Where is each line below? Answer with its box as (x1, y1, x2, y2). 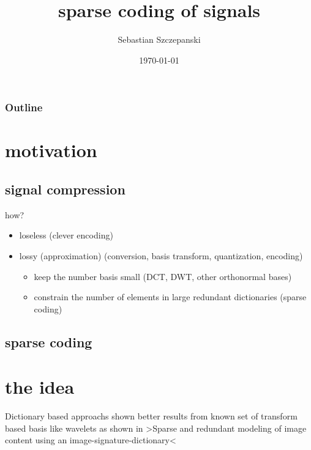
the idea (5, 374, 75, 399)
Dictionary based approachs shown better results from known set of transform (5, 410, 298, 422)
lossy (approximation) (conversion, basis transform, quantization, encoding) (19, 249, 303, 262)
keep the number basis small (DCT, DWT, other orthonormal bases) (34, 270, 292, 282)
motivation (5, 138, 97, 163)
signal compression (5, 180, 126, 198)
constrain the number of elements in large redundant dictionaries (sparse (34, 290, 307, 303)
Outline (5, 100, 43, 115)
